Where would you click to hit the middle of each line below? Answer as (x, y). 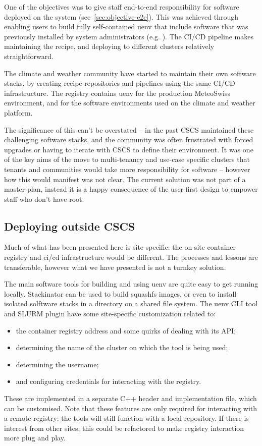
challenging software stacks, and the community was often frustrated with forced (129, 140)
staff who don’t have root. (44, 199)
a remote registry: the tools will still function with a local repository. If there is (126, 418)
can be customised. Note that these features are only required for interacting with (131, 408)
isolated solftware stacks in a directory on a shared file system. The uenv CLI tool (131, 303)
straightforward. (29, 56)
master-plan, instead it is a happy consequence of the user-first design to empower (131, 189)
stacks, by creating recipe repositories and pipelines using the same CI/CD (120, 83)
